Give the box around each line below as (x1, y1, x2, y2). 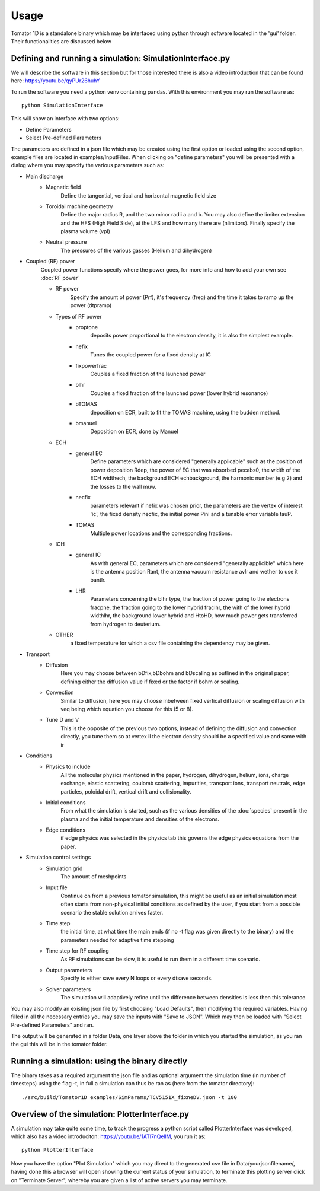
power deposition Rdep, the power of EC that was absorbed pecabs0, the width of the (90, 466, 300, 473)
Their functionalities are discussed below (11, 37, 112, 44)
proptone (75, 324, 98, 330)
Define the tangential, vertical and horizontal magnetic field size (60, 192, 216, 199)
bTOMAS (75, 400, 98, 407)
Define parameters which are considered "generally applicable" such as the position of (90, 458, 303, 465)
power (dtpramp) (70, 302, 112, 309)
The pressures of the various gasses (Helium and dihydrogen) (60, 247, 212, 254)
